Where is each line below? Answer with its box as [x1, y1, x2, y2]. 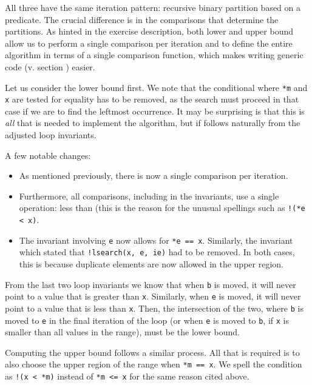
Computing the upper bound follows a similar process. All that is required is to [5, 346, 300, 358]
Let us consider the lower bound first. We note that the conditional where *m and [5, 81, 308, 93]
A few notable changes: [5, 149, 91, 161]
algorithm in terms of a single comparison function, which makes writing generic [5, 49, 304, 61]
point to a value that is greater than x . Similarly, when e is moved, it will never [5, 290, 301, 303]
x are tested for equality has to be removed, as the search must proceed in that [5, 93, 299, 105]
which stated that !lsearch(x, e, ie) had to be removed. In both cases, [19, 246, 295, 258]
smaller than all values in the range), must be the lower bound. [5, 326, 240, 338]
